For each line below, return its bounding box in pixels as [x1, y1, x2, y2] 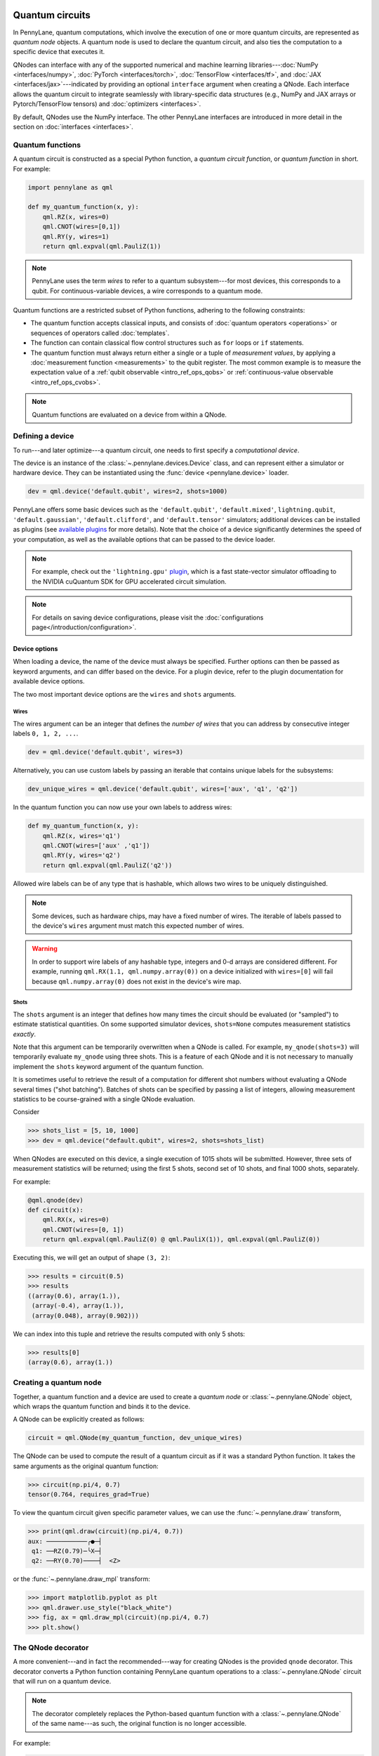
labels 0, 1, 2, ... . [13, 729, 79, 738]
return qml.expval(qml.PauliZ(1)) [42, 242, 161, 250]
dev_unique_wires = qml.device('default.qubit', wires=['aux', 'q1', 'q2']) [27, 785, 298, 793]
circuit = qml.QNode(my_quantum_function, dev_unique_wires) [27, 1434, 243, 1442]
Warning [32, 945, 58, 953]
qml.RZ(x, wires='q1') [42, 832, 121, 839]
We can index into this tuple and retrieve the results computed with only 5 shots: [13, 1330, 246, 1338]
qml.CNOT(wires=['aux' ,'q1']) [42, 841, 150, 849]
